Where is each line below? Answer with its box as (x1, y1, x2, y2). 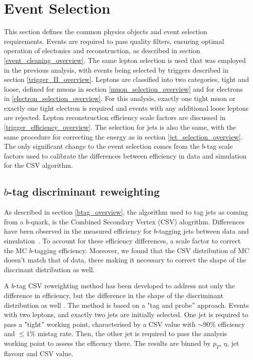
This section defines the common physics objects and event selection (4, 26, 207, 37)
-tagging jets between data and (156, 226, 249, 236)
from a (4, 216, 24, 226)
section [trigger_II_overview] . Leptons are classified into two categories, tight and (4, 74, 249, 84)
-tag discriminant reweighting (8, 184, 160, 199)
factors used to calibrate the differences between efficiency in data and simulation (4, 150, 247, 160)
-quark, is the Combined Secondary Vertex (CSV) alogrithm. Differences (28, 216, 245, 226)
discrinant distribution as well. (4, 264, 95, 274)
